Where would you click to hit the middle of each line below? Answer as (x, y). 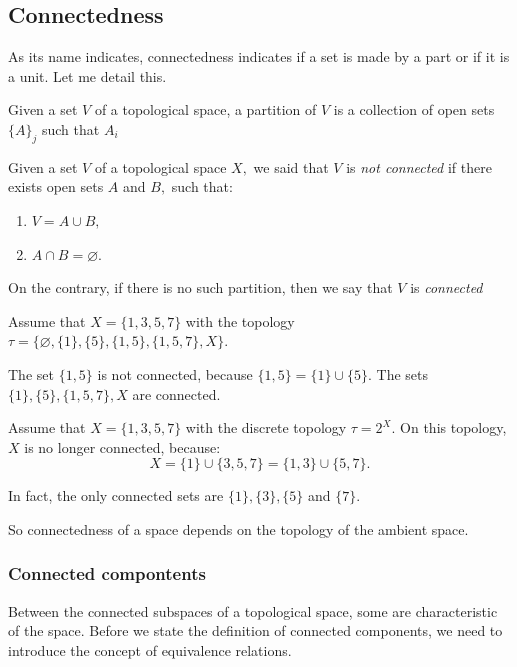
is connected (446, 287)
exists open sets (56, 186)
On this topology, (453, 427)
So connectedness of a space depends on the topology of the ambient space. (238, 528)
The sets (402, 373)
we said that (291, 166)
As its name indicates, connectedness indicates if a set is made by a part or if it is (259, 56)
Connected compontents (107, 573)
